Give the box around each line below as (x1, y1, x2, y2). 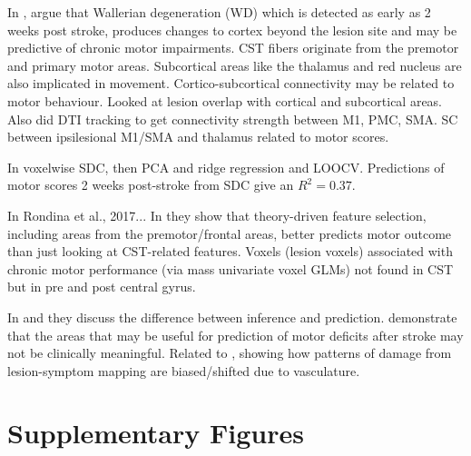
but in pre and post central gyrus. (7, 277, 196, 296)
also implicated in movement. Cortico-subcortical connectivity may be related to (7, 74, 455, 93)
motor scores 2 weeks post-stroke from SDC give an (7, 175, 294, 194)
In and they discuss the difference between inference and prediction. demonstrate (7, 307, 457, 326)
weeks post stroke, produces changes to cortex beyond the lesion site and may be (7, 20, 457, 39)
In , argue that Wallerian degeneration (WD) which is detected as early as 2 (7, 3, 431, 21)
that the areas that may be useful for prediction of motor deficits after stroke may (7, 325, 464, 344)
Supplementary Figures (7, 414, 304, 451)
